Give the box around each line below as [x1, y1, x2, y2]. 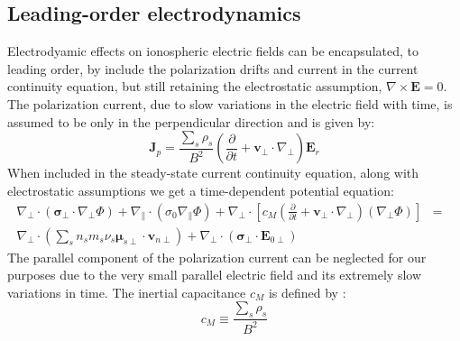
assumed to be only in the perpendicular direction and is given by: [7, 112, 375, 131]
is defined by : [268, 282, 346, 301]
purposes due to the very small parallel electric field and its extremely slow [7, 265, 422, 284]
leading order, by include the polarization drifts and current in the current [7, 59, 419, 78]
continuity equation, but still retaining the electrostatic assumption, [7, 77, 382, 96]
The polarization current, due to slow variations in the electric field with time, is [7, 94, 453, 113]
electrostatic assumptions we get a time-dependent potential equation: [7, 181, 394, 199]
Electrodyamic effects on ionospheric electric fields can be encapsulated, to [7, 41, 419, 60]
